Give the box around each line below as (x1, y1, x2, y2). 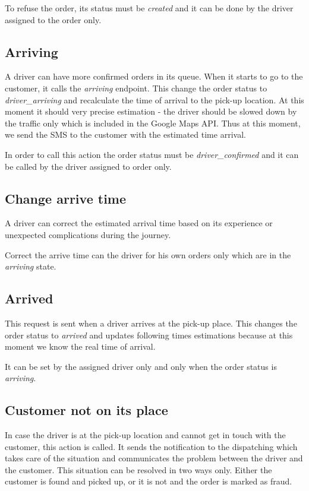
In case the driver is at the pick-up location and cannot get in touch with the (5, 429, 286, 441)
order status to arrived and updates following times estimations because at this (5, 328, 293, 341)
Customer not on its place (5, 401, 168, 419)
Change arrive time (5, 189, 127, 207)
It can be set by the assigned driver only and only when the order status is (5, 360, 277, 372)
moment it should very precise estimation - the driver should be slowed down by (5, 105, 297, 118)
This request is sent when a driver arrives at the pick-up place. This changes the (5, 316, 297, 329)
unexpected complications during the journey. (5, 228, 171, 240)
